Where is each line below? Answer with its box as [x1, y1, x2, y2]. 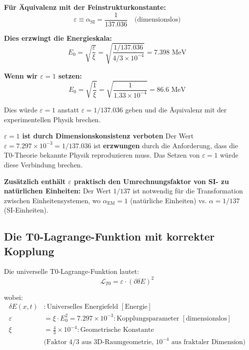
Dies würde [4, 104, 38, 114]
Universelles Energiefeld [46, 303, 118, 311]
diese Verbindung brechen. [4, 159, 83, 169]
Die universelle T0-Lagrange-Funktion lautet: [4, 266, 139, 276]
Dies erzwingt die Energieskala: [4, 32, 112, 43]
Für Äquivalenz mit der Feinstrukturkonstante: [4, 2, 166, 12]
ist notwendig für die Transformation [133, 186, 243, 196]
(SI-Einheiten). [4, 205, 48, 215]
